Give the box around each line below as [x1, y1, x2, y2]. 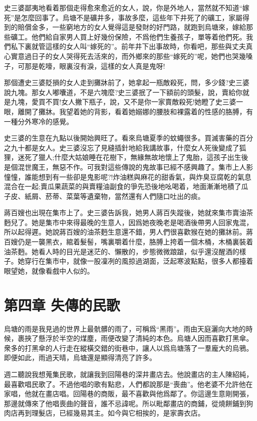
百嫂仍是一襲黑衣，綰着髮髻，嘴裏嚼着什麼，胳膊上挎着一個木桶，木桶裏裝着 [4, 236, 253, 247]
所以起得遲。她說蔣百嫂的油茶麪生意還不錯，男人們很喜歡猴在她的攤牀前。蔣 [4, 227, 253, 237]
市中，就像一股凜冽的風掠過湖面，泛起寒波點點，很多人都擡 [52, 256, 246, 266]
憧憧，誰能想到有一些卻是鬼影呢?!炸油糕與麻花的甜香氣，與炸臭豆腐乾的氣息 [4, 171, 252, 182]
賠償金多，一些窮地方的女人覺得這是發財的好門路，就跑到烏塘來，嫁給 [17, 22, 246, 32]
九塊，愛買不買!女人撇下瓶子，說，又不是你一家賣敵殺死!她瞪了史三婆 [10, 96, 236, 107]
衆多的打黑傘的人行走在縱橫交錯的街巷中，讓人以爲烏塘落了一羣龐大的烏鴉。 [4, 342, 253, 353]
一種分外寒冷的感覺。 [4, 116, 73, 126]
